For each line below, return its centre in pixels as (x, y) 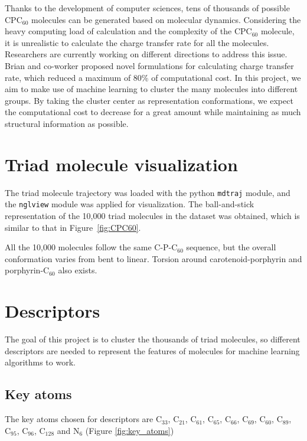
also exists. (78, 270)
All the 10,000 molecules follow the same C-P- (88, 247)
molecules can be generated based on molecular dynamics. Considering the (166, 19)
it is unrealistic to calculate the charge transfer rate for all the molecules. (137, 42)
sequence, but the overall (231, 247)
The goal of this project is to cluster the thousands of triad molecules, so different (153, 339)
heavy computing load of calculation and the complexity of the (118, 31)
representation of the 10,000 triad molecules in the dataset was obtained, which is (152, 215)
